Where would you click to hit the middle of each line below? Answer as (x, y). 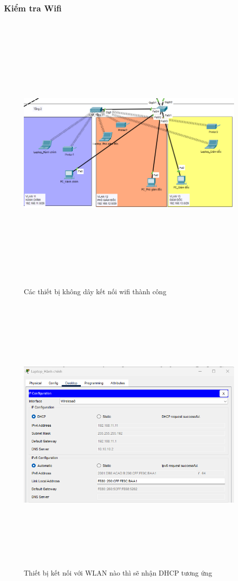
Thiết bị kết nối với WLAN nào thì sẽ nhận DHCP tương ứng (118, 573)
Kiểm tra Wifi (33, 8)
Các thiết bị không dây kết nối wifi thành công (95, 291)
